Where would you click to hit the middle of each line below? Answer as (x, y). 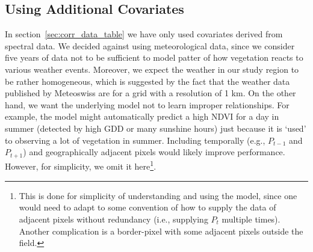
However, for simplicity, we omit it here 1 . (81, 165)
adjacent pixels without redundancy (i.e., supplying (113, 219)
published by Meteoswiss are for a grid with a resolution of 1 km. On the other (150, 93)
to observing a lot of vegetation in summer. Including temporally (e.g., (135, 140)
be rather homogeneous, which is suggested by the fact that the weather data (147, 81)
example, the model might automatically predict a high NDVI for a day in (142, 116)
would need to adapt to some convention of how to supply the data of (147, 207)
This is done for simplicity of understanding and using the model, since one (158, 195)
